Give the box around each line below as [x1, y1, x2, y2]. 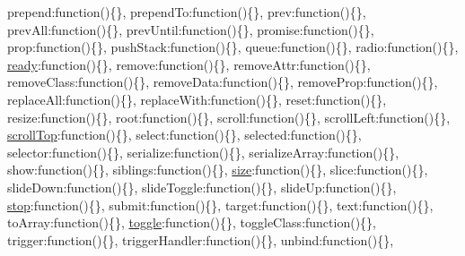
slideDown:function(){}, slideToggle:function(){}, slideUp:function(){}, [7, 177, 397, 196]
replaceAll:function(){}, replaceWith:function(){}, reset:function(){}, [7, 90, 387, 108]
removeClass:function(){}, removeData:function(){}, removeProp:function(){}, [7, 73, 438, 91]
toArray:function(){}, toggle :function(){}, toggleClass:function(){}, [7, 213, 376, 232]
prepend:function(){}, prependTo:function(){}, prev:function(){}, [7, 3, 366, 21]
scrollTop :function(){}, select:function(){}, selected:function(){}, [7, 125, 362, 144]
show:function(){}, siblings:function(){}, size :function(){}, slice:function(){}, [7, 160, 428, 179]
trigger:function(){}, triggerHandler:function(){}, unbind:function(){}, [7, 230, 394, 249]
